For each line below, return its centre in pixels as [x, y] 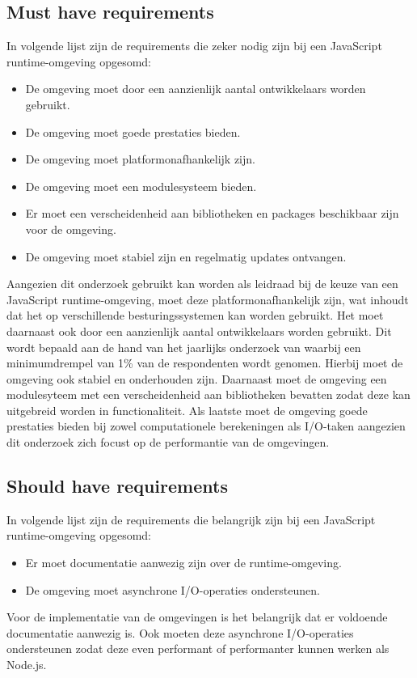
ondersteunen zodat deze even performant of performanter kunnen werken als [198, 648]
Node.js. [27, 665]
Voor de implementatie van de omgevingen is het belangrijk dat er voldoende [197, 617]
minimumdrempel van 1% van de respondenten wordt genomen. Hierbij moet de [205, 363]
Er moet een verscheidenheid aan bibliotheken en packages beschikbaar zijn [212, 213]
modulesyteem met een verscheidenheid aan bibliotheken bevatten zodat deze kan [208, 394]
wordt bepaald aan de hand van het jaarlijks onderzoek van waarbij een [184, 347]
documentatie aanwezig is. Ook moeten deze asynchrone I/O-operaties [180, 632]
